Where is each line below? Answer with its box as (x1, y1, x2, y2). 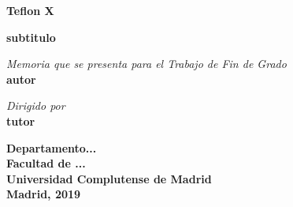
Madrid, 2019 (6, 186, 81, 202)
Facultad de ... (6, 155, 86, 171)
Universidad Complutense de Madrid (6, 170, 212, 186)
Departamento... (6, 139, 97, 156)
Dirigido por (6, 97, 65, 114)
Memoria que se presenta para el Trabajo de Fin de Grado (6, 55, 287, 72)
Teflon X (6, 2, 54, 18)
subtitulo (6, 28, 56, 45)
